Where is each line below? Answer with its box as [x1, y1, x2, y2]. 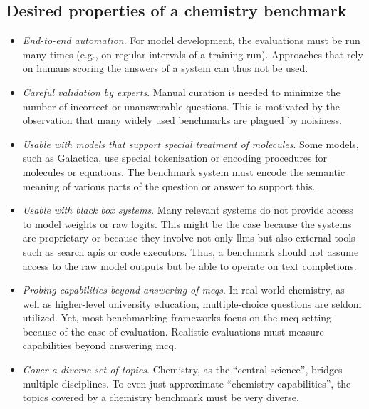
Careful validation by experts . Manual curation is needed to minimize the [22, 84, 341, 99]
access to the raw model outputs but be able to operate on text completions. [22, 258, 357, 273]
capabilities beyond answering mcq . [22, 338, 177, 353]
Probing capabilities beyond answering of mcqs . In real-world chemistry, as [22, 282, 345, 297]
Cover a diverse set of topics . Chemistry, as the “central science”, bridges [22, 362, 343, 377]
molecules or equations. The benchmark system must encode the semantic [22, 164, 345, 179]
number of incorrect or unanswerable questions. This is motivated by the [22, 98, 340, 113]
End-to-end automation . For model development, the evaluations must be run [22, 33, 360, 48]
